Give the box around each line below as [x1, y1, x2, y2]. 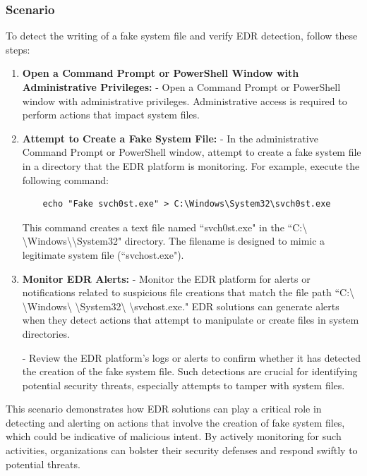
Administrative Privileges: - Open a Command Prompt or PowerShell [22, 80, 341, 94]
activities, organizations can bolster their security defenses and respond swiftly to [6, 443, 358, 458]
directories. [22, 326, 70, 341]
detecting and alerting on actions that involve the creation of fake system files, [6, 415, 345, 429]
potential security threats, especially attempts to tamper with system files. [22, 377, 345, 392]
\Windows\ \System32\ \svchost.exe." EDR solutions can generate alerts [22, 298, 339, 313]
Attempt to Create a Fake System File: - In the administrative [22, 130, 318, 145]
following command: [22, 172, 109, 187]
